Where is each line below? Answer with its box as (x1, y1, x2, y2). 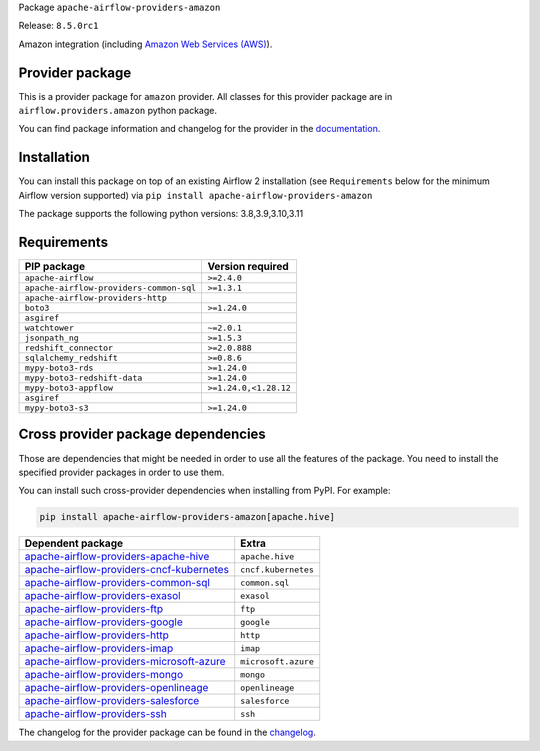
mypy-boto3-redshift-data (24, 373, 143, 384)
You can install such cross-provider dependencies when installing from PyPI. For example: (18, 485, 391, 497)
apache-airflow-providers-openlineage (24, 681, 209, 695)
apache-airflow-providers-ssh (24, 707, 167, 721)
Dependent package (24, 536, 124, 550)
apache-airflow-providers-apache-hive (24, 550, 210, 564)
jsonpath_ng (24, 333, 79, 344)
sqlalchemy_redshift (24, 353, 119, 364)
